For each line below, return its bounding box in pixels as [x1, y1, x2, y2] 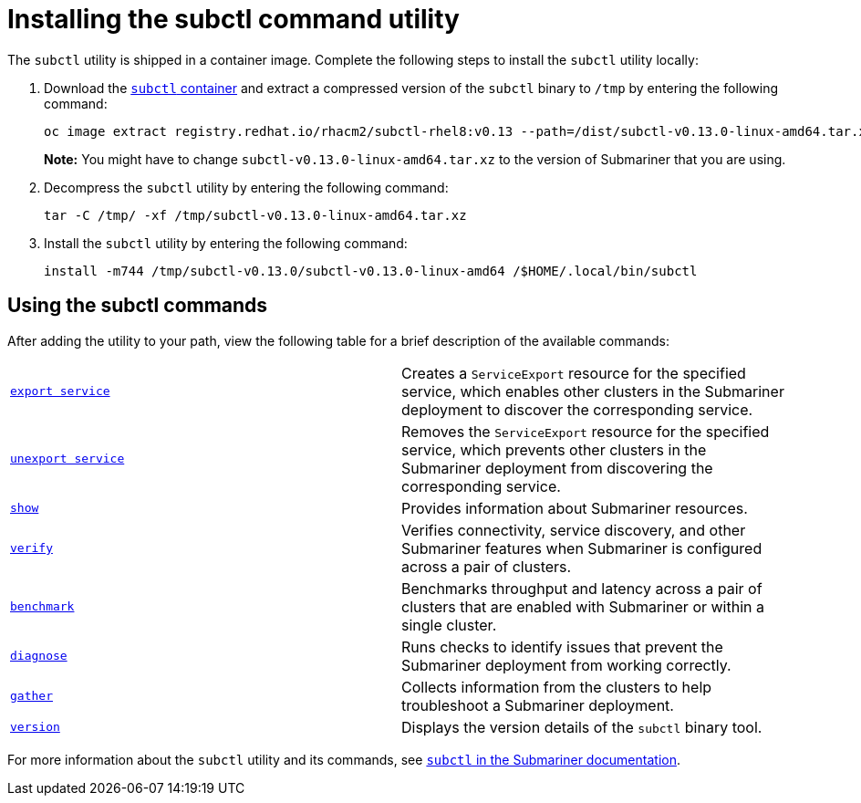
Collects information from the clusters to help [401, 677, 712, 696]
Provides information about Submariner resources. [401, 498, 748, 517]
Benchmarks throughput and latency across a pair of [401, 579, 762, 598]
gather [10, 689, 53, 704]
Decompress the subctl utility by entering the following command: [44, 179, 449, 195]
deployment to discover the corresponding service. [401, 400, 753, 419]
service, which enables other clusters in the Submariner [401, 381, 784, 401]
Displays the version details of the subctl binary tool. [401, 717, 762, 736]
